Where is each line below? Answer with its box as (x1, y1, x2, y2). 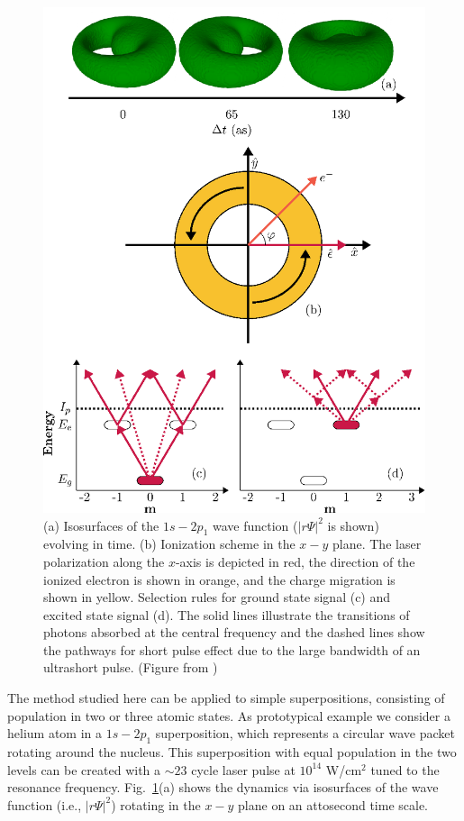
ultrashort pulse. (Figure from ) (43, 658, 218, 677)
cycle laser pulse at (191, 760, 296, 779)
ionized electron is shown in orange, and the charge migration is (43, 570, 396, 588)
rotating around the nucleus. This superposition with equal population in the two (7, 743, 457, 762)
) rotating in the (111, 795, 201, 814)
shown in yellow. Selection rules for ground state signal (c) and (43, 588, 391, 607)
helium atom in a (7, 724, 102, 743)
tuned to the (370, 760, 440, 779)
